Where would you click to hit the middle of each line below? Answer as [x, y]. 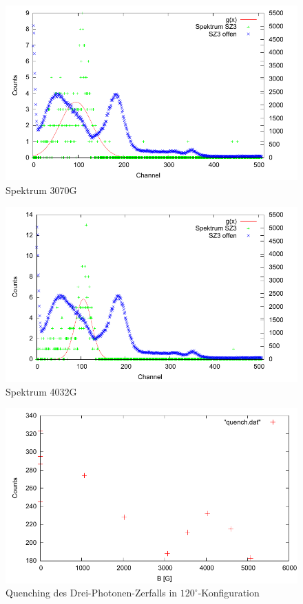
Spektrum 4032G [41, 391]
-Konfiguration [229, 593]
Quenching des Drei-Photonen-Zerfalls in [92, 593]
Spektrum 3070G [41, 190]
